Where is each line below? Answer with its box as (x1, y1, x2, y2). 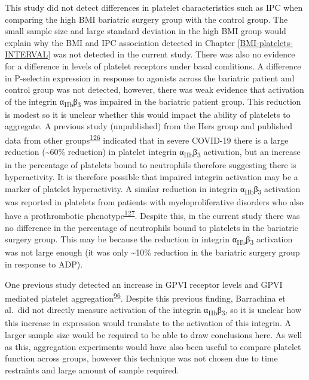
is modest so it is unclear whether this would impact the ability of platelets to (5, 108, 290, 120)
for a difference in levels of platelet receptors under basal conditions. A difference (5, 59, 301, 72)
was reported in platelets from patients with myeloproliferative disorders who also (5, 195, 304, 208)
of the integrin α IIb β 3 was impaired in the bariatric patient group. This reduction (5, 95, 301, 109)
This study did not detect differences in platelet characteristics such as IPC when (5, 1, 303, 13)
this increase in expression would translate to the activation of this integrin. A (5, 317, 291, 329)
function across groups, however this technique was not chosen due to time (5, 352, 278, 364)
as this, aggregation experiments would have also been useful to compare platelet (5, 340, 301, 352)
